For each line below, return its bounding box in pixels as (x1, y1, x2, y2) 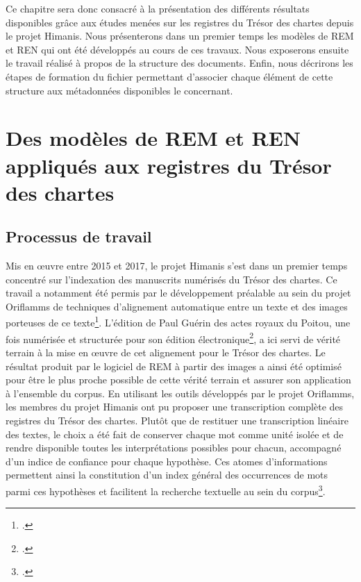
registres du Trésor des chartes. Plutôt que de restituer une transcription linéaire (6, 413, 349, 427)
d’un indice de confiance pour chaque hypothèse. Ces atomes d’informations (6, 454, 328, 468)
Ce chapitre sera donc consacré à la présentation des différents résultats (6, 1, 310, 15)
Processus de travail (6, 226, 152, 247)
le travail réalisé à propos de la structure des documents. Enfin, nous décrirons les (6, 56, 353, 70)
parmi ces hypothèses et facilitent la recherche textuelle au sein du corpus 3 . (6, 481, 326, 498)
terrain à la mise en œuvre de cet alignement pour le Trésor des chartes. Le (6, 344, 326, 359)
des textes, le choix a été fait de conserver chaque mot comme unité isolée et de (6, 426, 344, 441)
